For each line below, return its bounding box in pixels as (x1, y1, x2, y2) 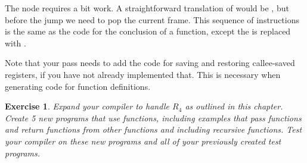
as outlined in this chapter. (185, 100, 283, 112)
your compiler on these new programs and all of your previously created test (5, 134, 281, 147)
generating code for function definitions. (5, 80, 151, 92)
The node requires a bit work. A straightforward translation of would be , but (5, 2, 289, 14)
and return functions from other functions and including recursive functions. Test (5, 123, 302, 136)
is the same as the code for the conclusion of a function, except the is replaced (5, 25, 291, 37)
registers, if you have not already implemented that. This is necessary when (5, 68, 281, 80)
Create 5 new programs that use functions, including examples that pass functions (5, 111, 302, 124)
